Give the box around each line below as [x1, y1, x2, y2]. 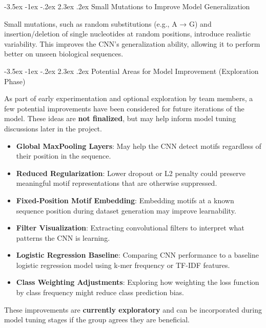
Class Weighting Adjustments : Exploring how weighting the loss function [16, 277, 259, 287]
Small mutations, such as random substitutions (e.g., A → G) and [4, 18, 212, 29]
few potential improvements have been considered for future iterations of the [4, 103, 244, 113]
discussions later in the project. [4, 123, 102, 133]
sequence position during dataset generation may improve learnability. [16, 205, 236, 216]
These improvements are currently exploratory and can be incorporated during [4, 304, 262, 315]
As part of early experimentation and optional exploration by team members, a [4, 93, 253, 104]
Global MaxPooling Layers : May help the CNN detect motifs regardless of [16, 140, 261, 151]
